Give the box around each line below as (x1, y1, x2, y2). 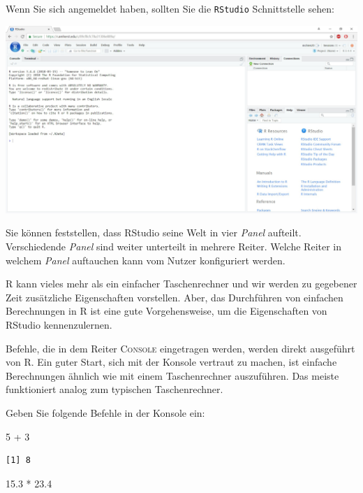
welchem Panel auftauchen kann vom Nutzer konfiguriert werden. (6, 252, 286, 267)
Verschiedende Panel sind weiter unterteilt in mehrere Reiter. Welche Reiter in (6, 239, 342, 254)
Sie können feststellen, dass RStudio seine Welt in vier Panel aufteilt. (6, 225, 302, 240)
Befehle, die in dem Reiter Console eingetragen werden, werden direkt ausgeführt (6, 341, 355, 355)
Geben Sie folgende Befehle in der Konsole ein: (6, 406, 205, 420)
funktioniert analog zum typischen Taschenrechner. (6, 382, 223, 396)
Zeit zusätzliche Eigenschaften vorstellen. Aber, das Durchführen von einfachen (6, 290, 343, 304)
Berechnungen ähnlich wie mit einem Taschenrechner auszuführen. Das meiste (6, 368, 339, 383)
